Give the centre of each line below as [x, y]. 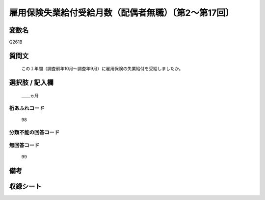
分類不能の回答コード [34, 132]
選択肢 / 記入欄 [31, 83]
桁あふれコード [27, 108]
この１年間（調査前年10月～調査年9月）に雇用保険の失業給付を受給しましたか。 [102, 69]
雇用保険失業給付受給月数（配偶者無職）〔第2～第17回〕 [121, 13]
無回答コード [24, 146]
